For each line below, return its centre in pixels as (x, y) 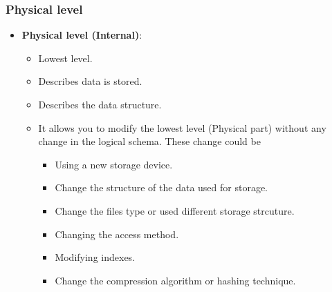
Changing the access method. (117, 234)
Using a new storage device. (114, 164)
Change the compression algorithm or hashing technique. (175, 280)
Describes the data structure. (100, 104)
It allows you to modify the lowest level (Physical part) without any (182, 127)
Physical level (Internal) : (82, 35)
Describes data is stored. (90, 81)
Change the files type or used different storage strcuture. (175, 210)
